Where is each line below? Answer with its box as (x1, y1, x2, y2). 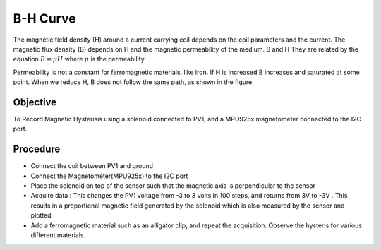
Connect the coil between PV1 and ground (30, 162, 154, 170)
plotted (30, 211, 52, 220)
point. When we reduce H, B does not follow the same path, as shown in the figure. (13, 78, 254, 86)
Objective (13, 96, 57, 108)
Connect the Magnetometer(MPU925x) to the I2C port (30, 172, 188, 180)
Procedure (13, 143, 61, 155)
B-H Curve (13, 11, 77, 26)
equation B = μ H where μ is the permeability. (13, 55, 146, 64)
